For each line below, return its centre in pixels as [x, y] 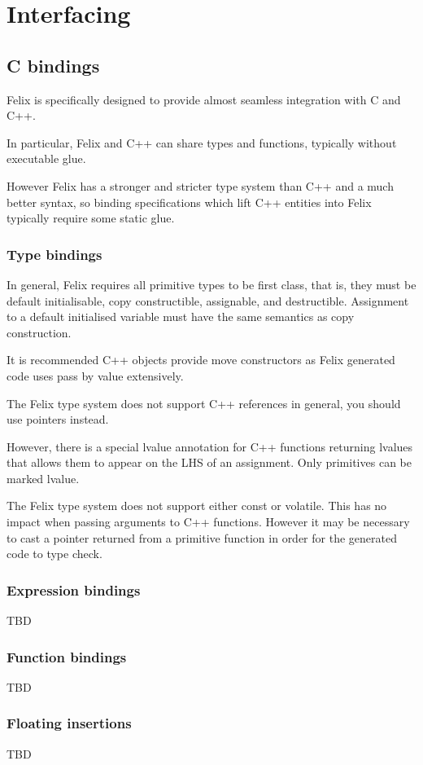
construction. [39, 332]
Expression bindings [74, 589]
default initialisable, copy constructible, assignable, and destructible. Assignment [208, 300]
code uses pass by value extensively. [95, 375]
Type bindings [55, 254]
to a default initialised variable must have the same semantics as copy [181, 317]
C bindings [53, 65]
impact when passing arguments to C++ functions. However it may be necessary [208, 522]
